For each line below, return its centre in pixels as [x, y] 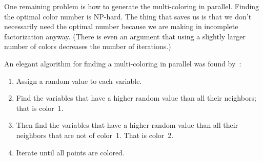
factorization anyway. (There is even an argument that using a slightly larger [125, 36]
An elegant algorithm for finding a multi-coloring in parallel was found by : [123, 63]
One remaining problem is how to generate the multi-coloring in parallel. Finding [132, 6]
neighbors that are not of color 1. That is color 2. [95, 135]
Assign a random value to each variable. [79, 80]
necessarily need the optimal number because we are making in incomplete [121, 26]
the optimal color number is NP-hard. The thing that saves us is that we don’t [128, 16]
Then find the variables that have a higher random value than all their [127, 125]
